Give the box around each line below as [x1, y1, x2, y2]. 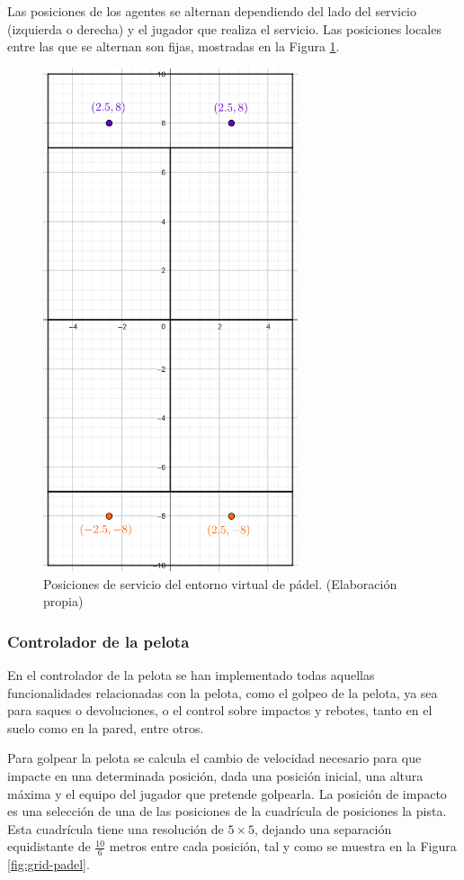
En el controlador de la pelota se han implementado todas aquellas [7, 665, 375, 684]
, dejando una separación [254, 819, 392, 838]
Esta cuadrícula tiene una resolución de [7, 819, 224, 838]
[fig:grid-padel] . [7, 855, 90, 874]
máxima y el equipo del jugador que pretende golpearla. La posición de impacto [7, 784, 447, 803]
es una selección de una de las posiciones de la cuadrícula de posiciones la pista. [7, 802, 447, 821]
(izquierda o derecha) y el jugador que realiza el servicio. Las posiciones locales [7, 19, 442, 38]
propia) [43, 592, 84, 611]
